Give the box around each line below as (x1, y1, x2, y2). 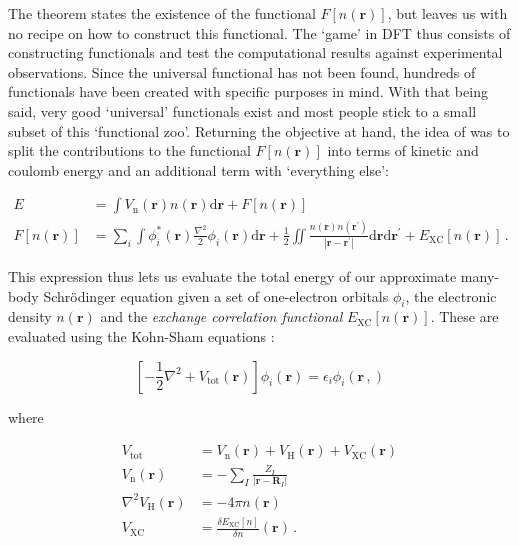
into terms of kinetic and (327, 140, 479, 161)
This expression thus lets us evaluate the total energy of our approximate (8, 266, 457, 287)
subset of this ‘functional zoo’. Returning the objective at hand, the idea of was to (8, 120, 510, 141)
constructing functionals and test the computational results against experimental (8, 42, 503, 63)
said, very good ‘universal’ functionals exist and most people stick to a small (8, 100, 477, 121)
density (8, 306, 52, 327)
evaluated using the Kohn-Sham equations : (8, 326, 275, 347)
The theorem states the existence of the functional (8, 3, 316, 23)
